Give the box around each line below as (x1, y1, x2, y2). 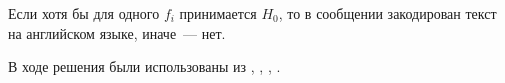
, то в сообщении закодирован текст (278, 3, 497, 23)
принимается (179, 3, 257, 23)
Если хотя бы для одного (8, 3, 160, 23)
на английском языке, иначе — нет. (8, 22, 226, 43)
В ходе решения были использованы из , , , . (8, 56, 281, 77)
